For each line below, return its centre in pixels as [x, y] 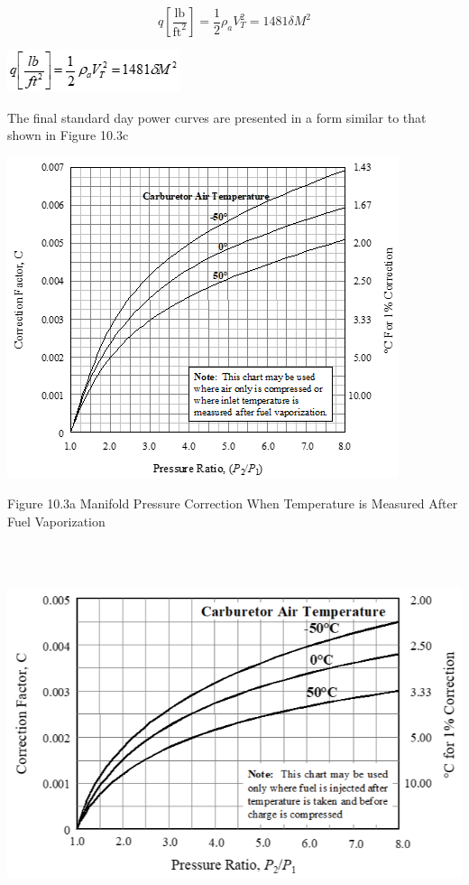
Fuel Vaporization [56, 521]
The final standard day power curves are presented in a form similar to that [217, 117]
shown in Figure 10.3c [68, 135]
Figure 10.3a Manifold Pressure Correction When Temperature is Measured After [233, 503]
